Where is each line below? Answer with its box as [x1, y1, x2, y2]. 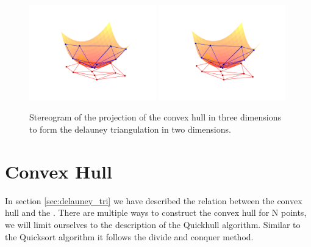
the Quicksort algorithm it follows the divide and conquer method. [5, 230, 254, 243]
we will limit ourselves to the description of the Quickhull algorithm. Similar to [5, 218, 301, 230]
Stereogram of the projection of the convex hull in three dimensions [29, 111, 281, 123]
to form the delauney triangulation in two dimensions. [29, 123, 231, 135]
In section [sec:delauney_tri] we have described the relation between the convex [5, 194, 302, 207]
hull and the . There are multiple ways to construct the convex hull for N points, [5, 206, 307, 219]
